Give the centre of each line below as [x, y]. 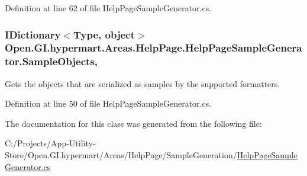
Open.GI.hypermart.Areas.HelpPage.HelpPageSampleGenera [153, 48]
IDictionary [33, 34]
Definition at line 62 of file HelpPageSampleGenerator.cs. [108, 8]
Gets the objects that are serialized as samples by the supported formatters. [143, 83]
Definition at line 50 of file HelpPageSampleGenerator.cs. [108, 103]
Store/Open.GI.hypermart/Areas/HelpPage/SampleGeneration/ [121, 155]
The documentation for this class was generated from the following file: [133, 123]
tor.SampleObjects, [51, 61]
